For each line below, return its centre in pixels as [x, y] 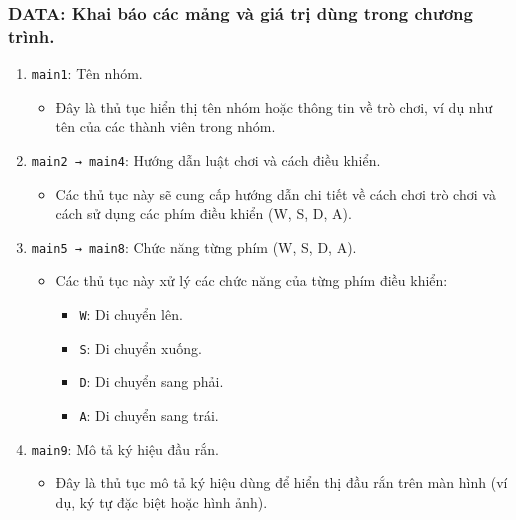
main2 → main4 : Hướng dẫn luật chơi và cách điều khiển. [206, 159]
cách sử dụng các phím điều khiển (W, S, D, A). [203, 213]
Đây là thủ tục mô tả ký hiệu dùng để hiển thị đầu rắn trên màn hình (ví [281, 482]
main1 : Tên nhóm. [87, 73]
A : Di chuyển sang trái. [149, 415]
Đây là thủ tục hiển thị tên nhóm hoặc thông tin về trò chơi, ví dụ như [274, 106]
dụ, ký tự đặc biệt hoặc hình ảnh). [161, 501]
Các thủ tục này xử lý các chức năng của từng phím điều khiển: [251, 280]
